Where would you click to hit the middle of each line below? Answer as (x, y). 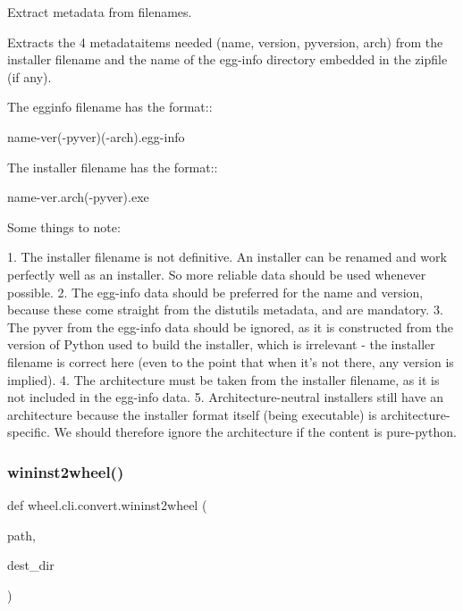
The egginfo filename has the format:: (110, 107)
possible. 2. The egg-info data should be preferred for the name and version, (215, 292)
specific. (29, 432)
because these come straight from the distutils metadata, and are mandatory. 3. (225, 310)
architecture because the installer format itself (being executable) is (192, 414)
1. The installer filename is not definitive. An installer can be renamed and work (227, 257)
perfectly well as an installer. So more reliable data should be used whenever (217, 274)
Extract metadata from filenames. (100, 12)
